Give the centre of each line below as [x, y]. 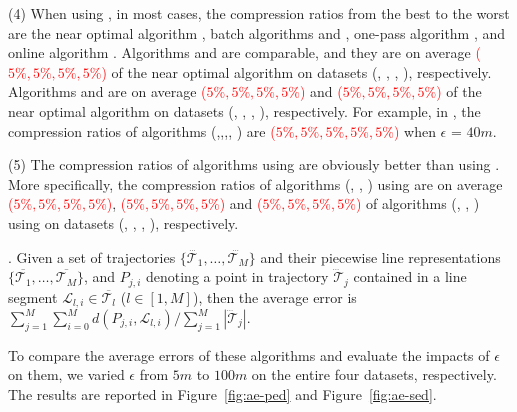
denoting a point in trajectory [237, 276]
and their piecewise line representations [380, 256]
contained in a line [410, 276]
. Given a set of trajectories [92, 256]
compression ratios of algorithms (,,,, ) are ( [142, 130]
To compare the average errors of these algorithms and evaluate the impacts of [249, 354]
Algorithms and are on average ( [107, 91]
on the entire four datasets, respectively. [374, 374]
